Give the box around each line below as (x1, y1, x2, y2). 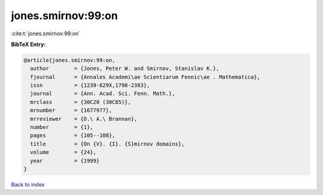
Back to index (11, 181, 45, 188)
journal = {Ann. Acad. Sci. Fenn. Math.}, (30, 90, 176, 97)
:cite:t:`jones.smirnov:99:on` (11, 30, 81, 37)
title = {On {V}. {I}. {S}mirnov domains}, (30, 141, 185, 147)
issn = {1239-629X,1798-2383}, (30, 82, 150, 89)
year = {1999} (30, 157, 100, 164)
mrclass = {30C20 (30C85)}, (30, 99, 132, 105)
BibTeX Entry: (11, 41, 46, 48)
